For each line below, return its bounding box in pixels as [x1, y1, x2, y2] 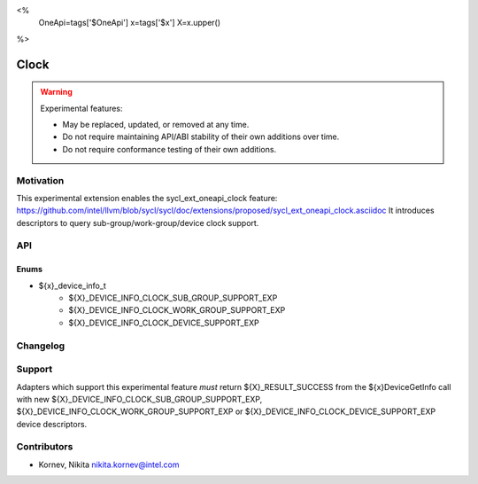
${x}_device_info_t [38, 280, 106, 291]
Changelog [16, 340, 66, 352]
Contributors [16, 441, 73, 453]
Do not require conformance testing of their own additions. [62, 144, 277, 154]
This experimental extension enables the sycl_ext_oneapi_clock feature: [16, 192, 278, 203]
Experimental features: [40, 103, 123, 113]
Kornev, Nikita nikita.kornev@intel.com [38, 459, 181, 470]
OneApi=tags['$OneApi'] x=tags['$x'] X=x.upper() [38, 18, 221, 28]
